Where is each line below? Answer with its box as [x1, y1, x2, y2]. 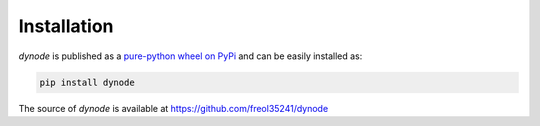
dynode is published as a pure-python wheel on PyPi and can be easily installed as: [18, 50, 363, 62]
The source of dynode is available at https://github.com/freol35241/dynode [18, 102, 329, 114]
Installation [18, 15, 114, 37]
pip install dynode [39, 76, 135, 88]
